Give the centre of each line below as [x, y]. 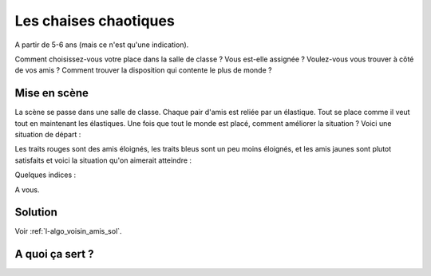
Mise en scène [52, 93]
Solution [36, 213]
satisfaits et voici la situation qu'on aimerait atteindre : [103, 160]
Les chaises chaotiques [95, 21]
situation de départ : [48, 135]
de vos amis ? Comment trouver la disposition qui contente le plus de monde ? [143, 70]
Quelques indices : [45, 175]
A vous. [27, 189]
